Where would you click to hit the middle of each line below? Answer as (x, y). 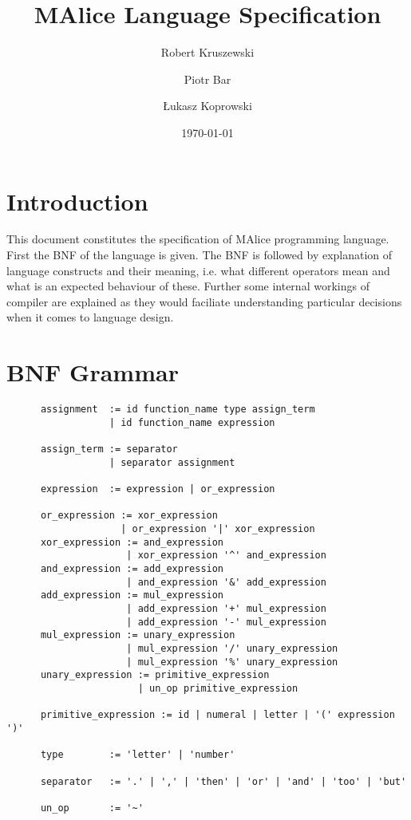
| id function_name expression (192, 422)
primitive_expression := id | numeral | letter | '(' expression (217, 715)
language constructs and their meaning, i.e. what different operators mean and (198, 270)
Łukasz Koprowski (207, 106)
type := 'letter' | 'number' (138, 755)
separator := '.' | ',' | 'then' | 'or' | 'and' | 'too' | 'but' (223, 781)
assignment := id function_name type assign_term (178, 410)
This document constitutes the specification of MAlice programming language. (198, 239)
